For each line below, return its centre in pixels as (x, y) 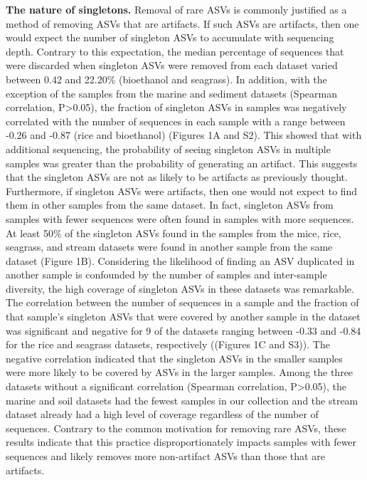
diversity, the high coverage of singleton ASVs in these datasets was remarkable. (180, 288)
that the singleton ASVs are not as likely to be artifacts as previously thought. (177, 177)
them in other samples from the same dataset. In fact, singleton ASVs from (170, 205)
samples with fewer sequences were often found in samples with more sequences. (180, 218)
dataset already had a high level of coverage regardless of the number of (162, 414)
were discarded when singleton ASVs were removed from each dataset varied (172, 65)
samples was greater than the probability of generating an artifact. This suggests (182, 163)
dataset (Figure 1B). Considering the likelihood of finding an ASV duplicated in (180, 260)
